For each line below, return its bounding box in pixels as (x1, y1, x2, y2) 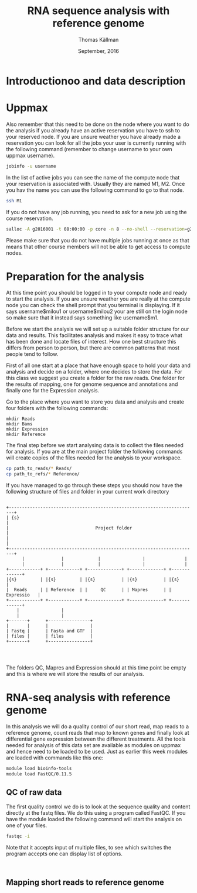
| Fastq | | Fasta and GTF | (6, 628, 93, 634)
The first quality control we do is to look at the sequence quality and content (6, 803, 191, 810)
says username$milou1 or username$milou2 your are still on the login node (6, 308, 188, 315)
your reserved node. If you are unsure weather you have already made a (6, 133, 181, 140)
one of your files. (6, 822, 47, 829)
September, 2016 (78, 47, 119, 54)
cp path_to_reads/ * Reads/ (6, 466, 72, 472)
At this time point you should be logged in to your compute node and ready (6, 289, 188, 296)
